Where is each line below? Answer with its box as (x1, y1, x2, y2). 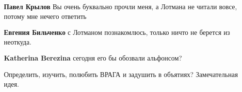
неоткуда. (4, 36, 32, 46)
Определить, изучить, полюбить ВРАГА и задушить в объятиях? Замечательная (4, 69, 238, 79)
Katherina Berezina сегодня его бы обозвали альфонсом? (4, 53, 182, 63)
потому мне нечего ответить (4, 11, 87, 21)
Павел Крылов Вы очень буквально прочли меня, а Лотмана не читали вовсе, (4, 1, 237, 11)
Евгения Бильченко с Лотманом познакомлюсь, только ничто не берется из (4, 27, 230, 37)
